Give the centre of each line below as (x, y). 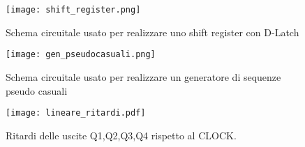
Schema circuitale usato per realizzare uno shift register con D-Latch (152, 32)
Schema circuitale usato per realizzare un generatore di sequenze (143, 76)
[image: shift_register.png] (73, 10)
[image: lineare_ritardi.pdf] (76, 113)
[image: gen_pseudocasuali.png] (81, 55)
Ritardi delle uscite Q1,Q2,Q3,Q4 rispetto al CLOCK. (121, 135)
